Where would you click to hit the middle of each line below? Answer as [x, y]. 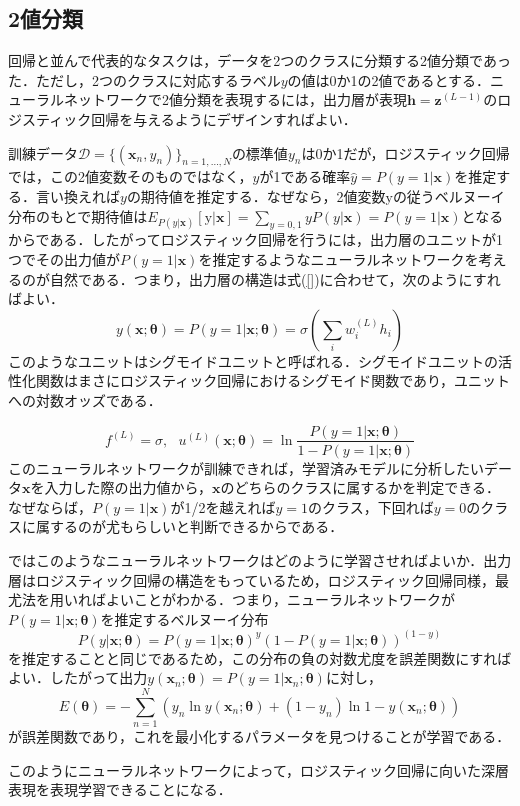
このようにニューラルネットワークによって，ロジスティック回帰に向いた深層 [259, 769]
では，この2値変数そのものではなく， [130, 176]
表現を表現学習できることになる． [120, 789]
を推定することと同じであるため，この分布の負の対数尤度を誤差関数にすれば [260, 657]
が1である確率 [305, 176]
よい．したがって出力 [78, 677]
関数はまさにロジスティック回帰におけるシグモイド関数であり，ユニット [273, 380]
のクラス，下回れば [370, 506]
